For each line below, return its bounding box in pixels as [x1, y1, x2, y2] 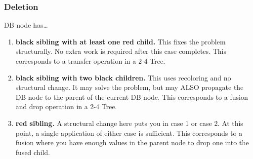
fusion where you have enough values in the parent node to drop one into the [15, 137, 249, 148]
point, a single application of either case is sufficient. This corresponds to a [15, 127, 243, 138]
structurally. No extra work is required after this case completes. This [15, 46, 226, 56]
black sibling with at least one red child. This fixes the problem [15, 36, 226, 46]
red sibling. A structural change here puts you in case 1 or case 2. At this [15, 118, 243, 128]
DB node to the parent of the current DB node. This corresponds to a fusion [15, 91, 248, 102]
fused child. [15, 147, 50, 157]
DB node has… [4, 20, 48, 30]
